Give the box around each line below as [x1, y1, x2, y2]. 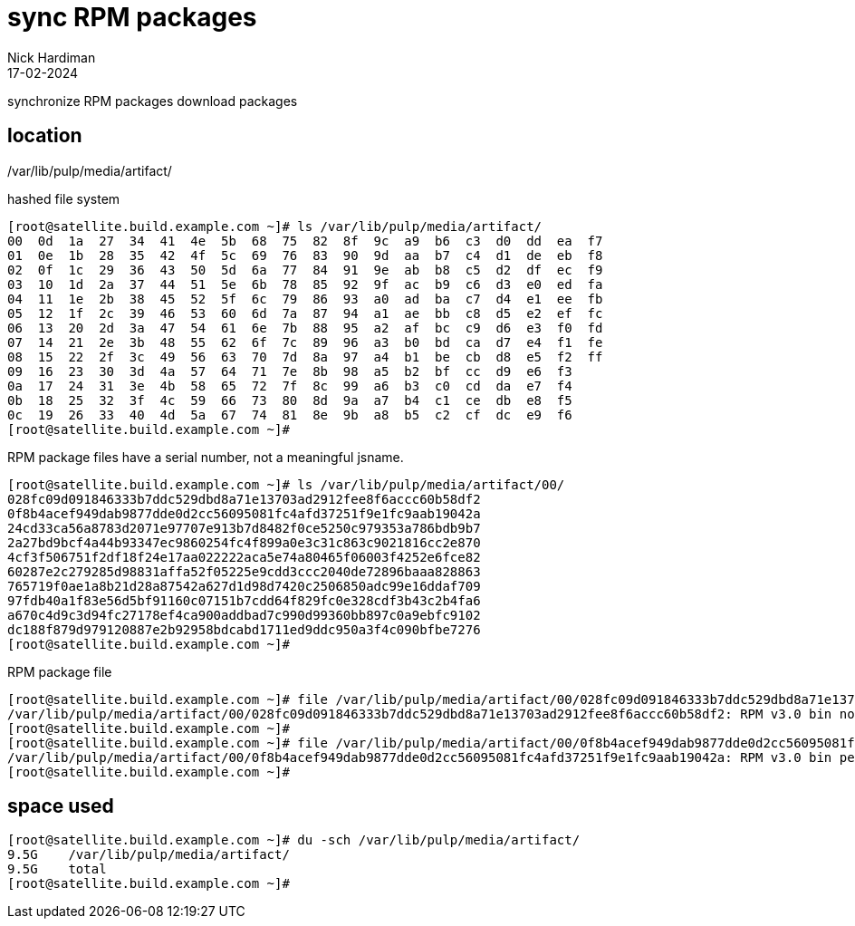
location [7, 124, 82, 148]
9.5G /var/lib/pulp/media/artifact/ [7, 847, 290, 863]
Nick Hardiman [7, 49, 96, 65]
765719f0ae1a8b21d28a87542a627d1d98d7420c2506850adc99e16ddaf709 [7, 578, 481, 593]
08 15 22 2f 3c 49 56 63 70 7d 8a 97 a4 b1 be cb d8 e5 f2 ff [7, 349, 603, 364]
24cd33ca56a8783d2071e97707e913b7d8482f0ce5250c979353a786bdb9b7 [7, 520, 481, 535]
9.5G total [7, 862, 107, 877]
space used [7, 795, 114, 818]
